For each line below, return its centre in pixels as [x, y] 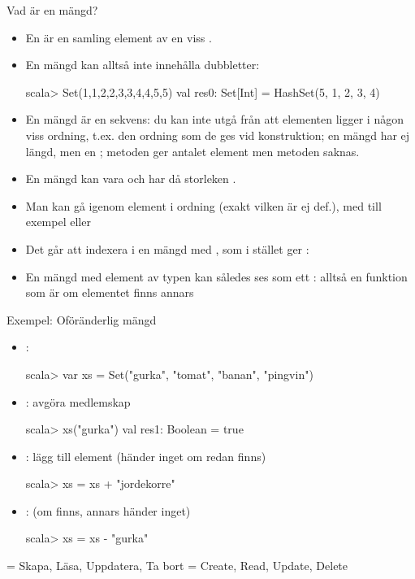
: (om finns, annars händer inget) [108, 510]
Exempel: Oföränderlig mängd [82, 319]
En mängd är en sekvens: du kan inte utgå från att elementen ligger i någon [214, 119]
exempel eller [58, 222]
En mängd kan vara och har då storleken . [131, 178]
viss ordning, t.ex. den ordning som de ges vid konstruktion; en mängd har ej [218, 135]
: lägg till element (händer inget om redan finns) [146, 456]
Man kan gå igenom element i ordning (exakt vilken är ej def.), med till [203, 205]
